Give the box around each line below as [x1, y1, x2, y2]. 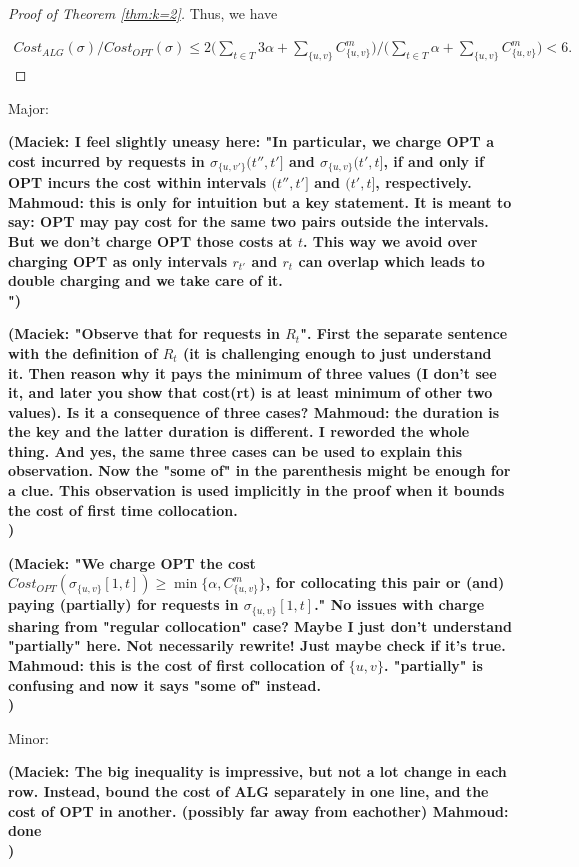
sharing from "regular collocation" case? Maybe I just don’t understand [8, 615, 512, 636]
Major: [8, 97, 49, 118]
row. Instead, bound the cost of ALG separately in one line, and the [8, 781, 489, 802]
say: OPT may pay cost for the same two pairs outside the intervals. [8, 211, 489, 232]
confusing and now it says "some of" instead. [8, 674, 321, 695]
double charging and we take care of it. [8, 270, 283, 291]
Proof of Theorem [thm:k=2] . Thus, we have [8, 3, 278, 23]
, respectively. [375, 172, 472, 193]
